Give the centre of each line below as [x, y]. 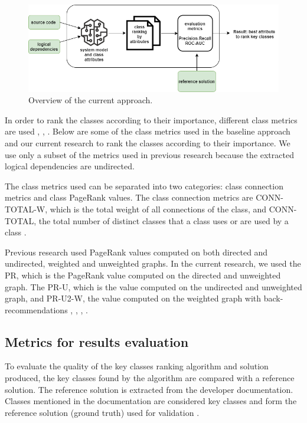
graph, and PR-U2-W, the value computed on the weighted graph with [133, 298]
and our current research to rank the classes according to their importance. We [148, 142]
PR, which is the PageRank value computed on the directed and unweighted [143, 275]
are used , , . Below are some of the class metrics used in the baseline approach [148, 131]
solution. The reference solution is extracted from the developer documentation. [149, 389]
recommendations [36, 309]
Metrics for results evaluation [97, 341]
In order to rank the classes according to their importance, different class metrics [151, 119]
